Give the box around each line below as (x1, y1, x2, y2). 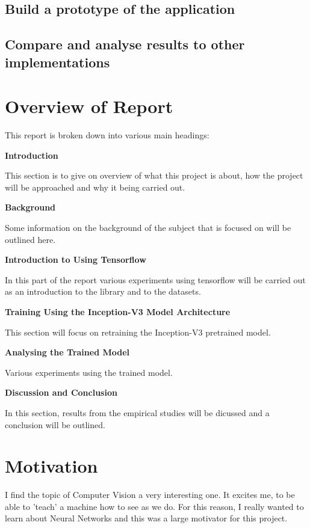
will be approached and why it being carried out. (5, 180, 185, 193)
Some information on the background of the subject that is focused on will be (5, 221, 291, 234)
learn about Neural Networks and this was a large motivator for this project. (5, 512, 288, 524)
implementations (5, 52, 110, 71)
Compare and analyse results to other (5, 35, 245, 54)
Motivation (5, 453, 98, 478)
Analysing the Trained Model (5, 346, 130, 358)
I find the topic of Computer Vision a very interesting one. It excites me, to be (5, 488, 295, 501)
